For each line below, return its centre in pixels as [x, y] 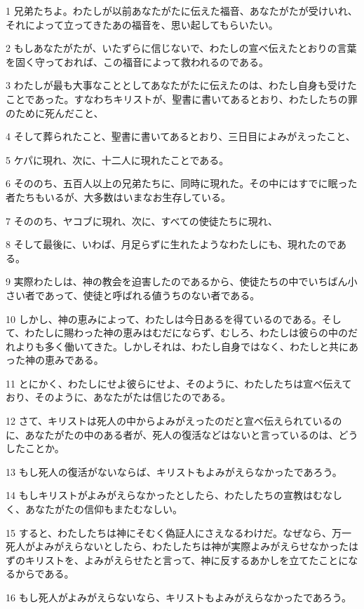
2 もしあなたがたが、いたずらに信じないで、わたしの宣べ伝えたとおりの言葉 [181, 48]
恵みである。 [74, 360]
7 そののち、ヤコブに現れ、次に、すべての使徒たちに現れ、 [142, 220]
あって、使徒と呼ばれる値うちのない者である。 [152, 295]
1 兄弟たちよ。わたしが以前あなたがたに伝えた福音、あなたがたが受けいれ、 [182, 11]
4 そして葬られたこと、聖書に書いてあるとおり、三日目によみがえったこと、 [181, 136]
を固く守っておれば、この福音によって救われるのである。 [137, 61]
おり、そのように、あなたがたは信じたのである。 [118, 397]
